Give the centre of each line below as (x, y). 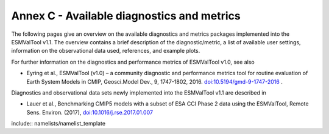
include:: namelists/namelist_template (58, 124)
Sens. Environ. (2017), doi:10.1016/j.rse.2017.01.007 (90, 112)
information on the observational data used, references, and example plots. (106, 51)
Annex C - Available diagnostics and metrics (126, 16)
